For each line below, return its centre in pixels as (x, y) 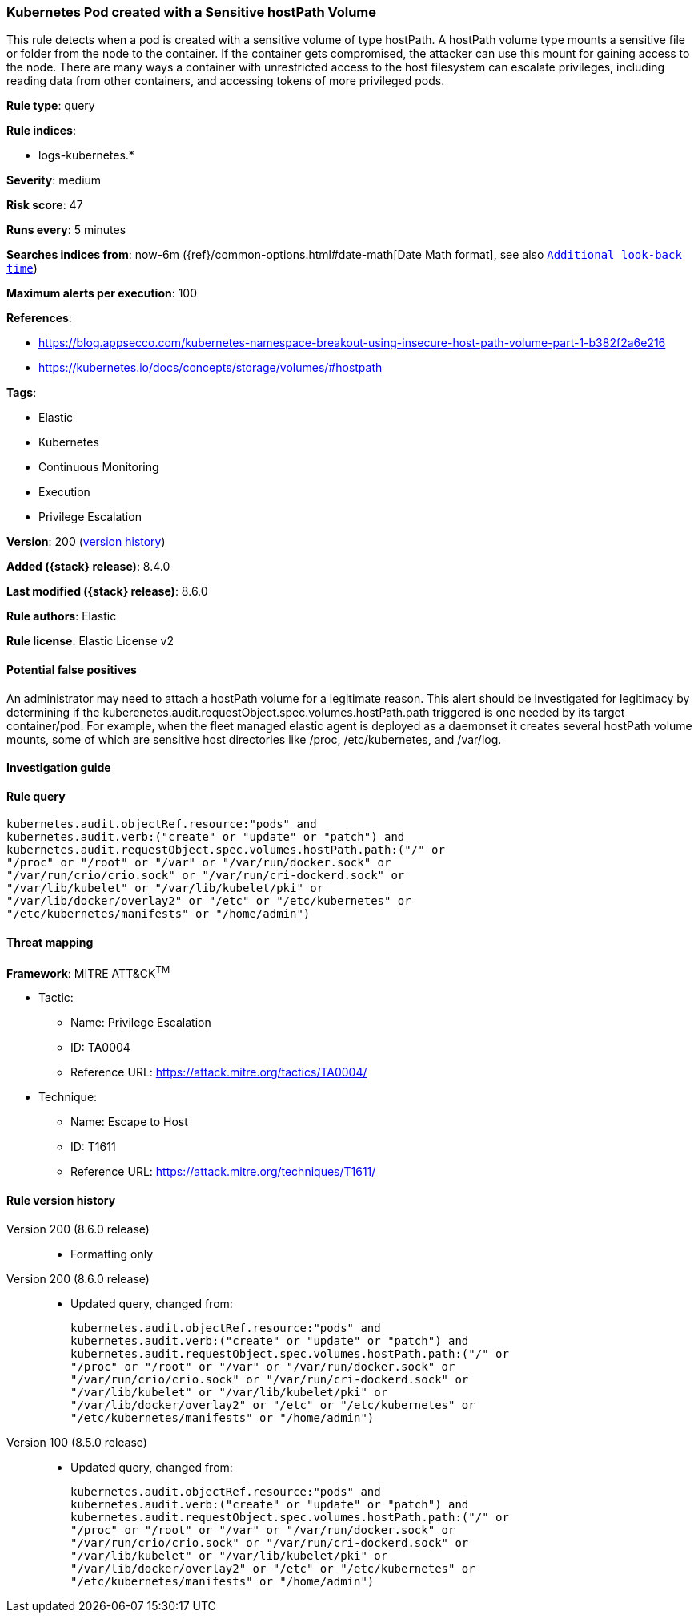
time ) (22, 268)
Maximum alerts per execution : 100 (102, 293)
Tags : (22, 393)
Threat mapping (50, 943)
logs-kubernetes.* (86, 155)
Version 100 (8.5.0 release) (77, 1442)
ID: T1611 (93, 1147)
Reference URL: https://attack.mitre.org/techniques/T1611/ (223, 1172)
